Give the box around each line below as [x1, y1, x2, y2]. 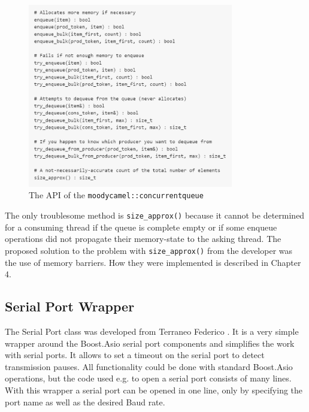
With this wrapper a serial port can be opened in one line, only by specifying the [5, 383, 303, 396]
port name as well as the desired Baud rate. [5, 395, 165, 408]
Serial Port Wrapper [5, 297, 135, 316]
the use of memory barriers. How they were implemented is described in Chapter [5, 256, 301, 268]
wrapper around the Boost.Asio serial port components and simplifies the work [5, 337, 295, 349]
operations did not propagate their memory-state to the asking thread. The [5, 232, 281, 245]
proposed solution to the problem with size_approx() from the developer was [5, 244, 293, 256]
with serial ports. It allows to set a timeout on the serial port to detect [5, 349, 265, 361]
